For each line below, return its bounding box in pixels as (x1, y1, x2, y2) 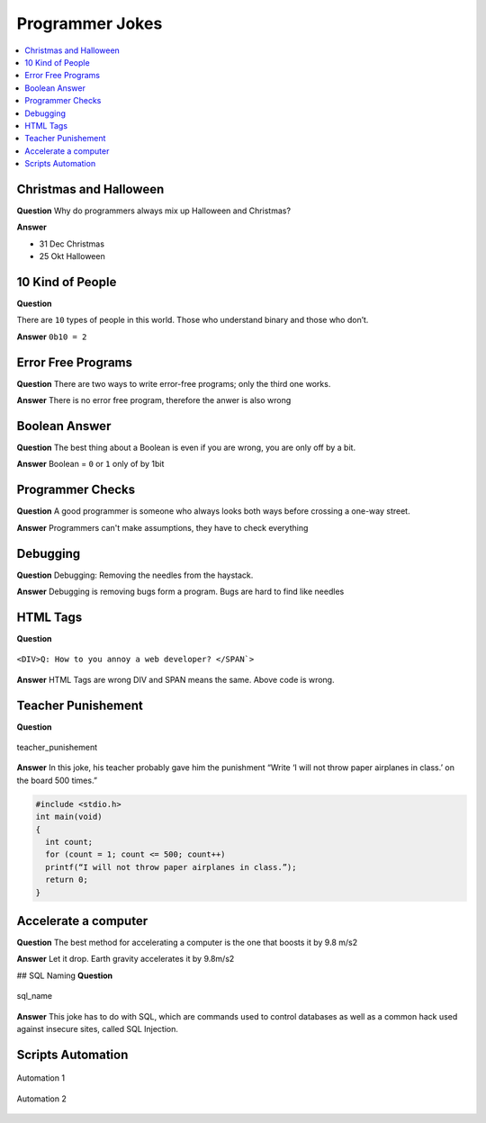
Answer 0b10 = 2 (16, 331, 87, 342)
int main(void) (35, 812, 103, 822)
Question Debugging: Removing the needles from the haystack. (16, 570, 254, 580)
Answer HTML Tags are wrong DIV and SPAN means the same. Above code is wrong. (16, 674, 335, 685)
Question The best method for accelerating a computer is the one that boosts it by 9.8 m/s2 (16, 937, 358, 948)
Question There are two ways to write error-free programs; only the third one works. (16, 378, 331, 389)
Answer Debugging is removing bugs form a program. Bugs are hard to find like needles (16, 586, 345, 597)
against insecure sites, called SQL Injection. (16, 1023, 179, 1034)
